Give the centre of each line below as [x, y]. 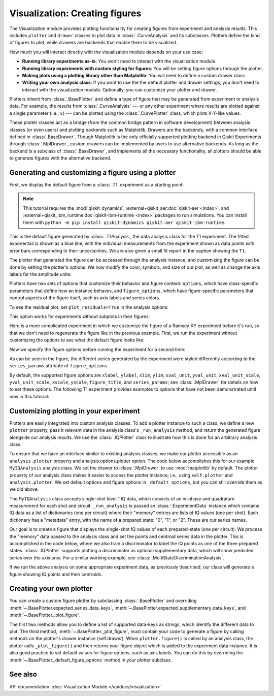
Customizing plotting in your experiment [75, 411]
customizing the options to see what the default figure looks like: [77, 340]
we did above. [24, 489]
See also [23, 674]
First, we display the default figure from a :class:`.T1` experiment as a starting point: [97, 185]
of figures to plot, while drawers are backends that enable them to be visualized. [93, 43]
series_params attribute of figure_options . [59, 366]
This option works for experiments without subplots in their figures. [80, 316]
